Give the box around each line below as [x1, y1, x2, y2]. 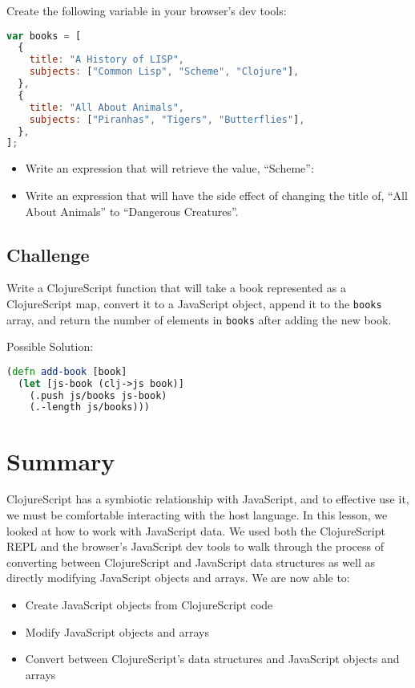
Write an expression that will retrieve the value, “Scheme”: [25, 160, 314, 177]
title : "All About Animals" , [29, 101, 184, 113]
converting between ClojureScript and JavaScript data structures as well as [6, 553, 376, 570]
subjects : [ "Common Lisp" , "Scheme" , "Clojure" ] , [29, 66, 300, 78]
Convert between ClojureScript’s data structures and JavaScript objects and [25, 650, 400, 667]
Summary [6, 444, 115, 477]
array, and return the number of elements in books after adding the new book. [6, 311, 392, 328]
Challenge [6, 242, 90, 267]
